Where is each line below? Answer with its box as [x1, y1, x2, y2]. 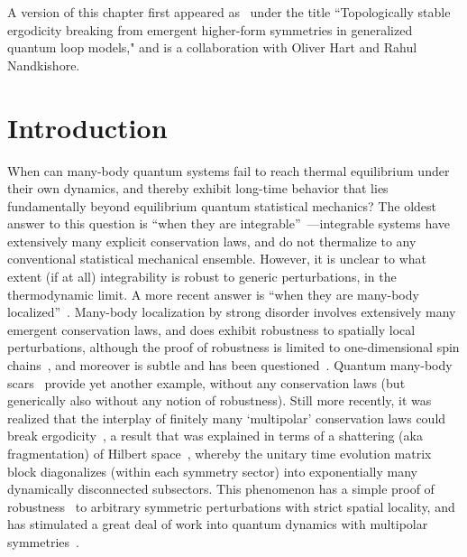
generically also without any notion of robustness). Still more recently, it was [7, 391, 432, 410]
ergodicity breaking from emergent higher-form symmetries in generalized [7, 20, 413, 39]
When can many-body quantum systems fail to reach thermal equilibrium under [7, 161, 450, 180]
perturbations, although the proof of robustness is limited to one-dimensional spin [7, 338, 460, 357]
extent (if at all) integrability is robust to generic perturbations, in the [7, 267, 397, 286]
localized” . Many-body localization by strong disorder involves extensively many [7, 302, 456, 321]
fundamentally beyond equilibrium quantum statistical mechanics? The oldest [7, 196, 436, 215]
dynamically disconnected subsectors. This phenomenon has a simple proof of [7, 479, 435, 498]
